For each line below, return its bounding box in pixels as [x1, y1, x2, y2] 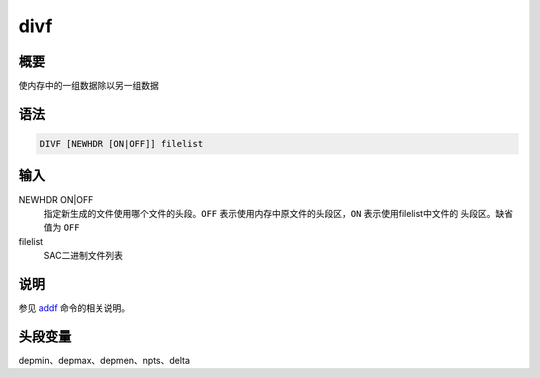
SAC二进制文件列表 [43, 250, 124, 262]
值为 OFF [43, 221, 80, 234]
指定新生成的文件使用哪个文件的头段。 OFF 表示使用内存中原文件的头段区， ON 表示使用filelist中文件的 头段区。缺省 [43, 207, 514, 219]
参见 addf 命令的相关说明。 [18, 302, 131, 314]
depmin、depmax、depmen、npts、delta [18, 354, 190, 366]
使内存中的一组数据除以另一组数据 [18, 80, 159, 92]
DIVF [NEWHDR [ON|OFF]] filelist [39, 138, 204, 150]
